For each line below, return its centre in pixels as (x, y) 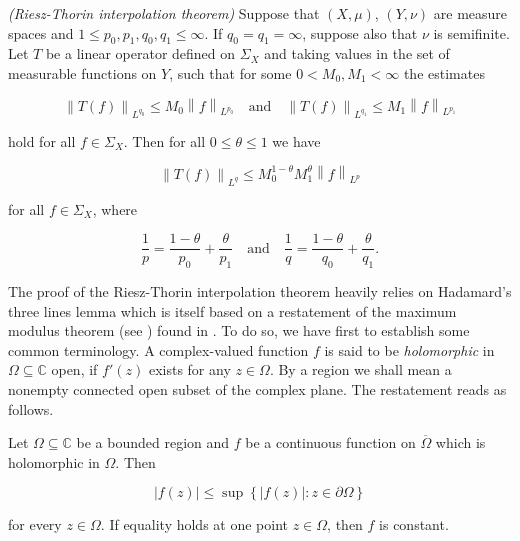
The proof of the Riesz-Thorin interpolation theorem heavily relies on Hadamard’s (260, 290)
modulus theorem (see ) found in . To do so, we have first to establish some (239, 330)
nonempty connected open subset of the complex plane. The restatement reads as (257, 388)
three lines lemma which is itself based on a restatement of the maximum (232, 310)
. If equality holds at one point (194, 524)
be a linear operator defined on (140, 53)
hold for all (42, 140)
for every (35, 524)
